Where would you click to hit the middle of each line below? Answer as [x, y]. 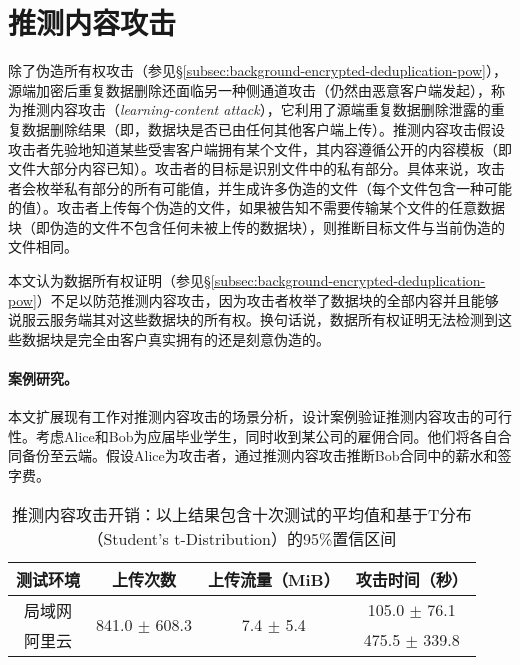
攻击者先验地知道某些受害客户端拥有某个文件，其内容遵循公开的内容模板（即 [260, 148]
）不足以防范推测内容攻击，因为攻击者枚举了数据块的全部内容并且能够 [267, 299]
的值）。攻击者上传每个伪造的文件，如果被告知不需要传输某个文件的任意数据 [256, 207]
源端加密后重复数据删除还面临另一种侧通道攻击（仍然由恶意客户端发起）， [249, 89]
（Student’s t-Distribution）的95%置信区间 [242, 538]
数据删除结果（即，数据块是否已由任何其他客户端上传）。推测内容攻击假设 [263, 128]
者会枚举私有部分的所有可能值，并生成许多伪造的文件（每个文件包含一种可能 [260, 187]
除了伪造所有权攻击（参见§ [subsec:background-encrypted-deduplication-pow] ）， [258, 70]
